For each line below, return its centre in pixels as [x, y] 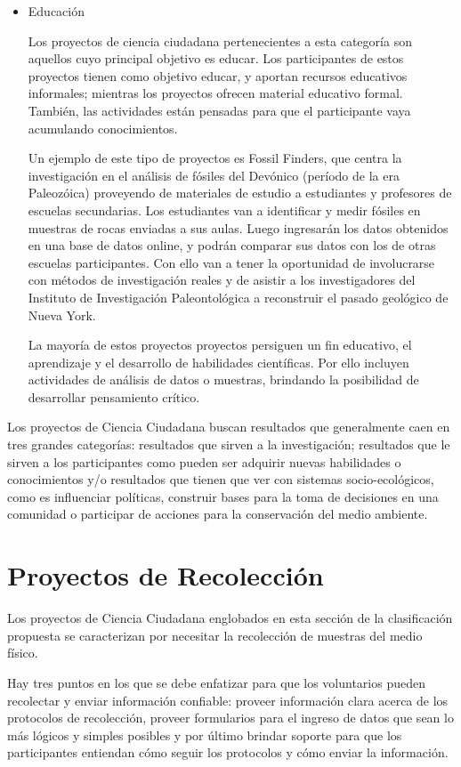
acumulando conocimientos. [103, 128]
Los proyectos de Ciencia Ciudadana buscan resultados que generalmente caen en [229, 427]
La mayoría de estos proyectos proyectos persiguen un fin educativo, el [220, 345]
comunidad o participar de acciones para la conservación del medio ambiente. [218, 514]
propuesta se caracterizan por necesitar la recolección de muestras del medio [215, 635]
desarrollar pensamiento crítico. [114, 396]
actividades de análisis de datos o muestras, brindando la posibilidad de [223, 379]
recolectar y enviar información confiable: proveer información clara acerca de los [228, 700]
